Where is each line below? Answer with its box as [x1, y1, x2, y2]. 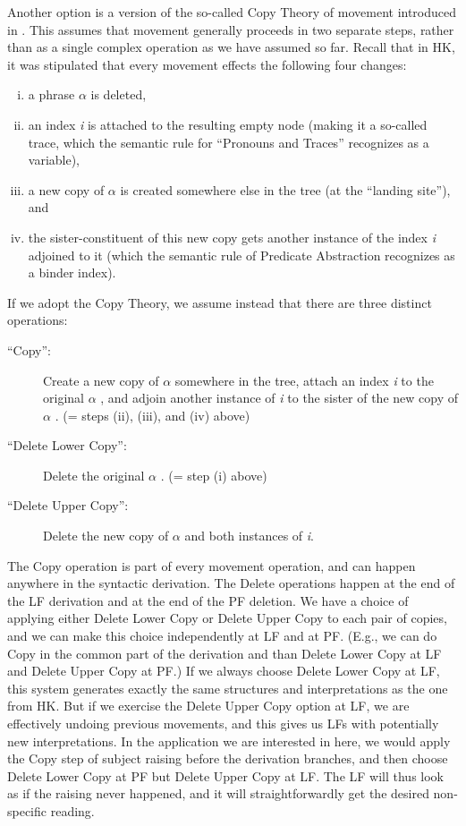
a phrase [28, 85, 75, 104]
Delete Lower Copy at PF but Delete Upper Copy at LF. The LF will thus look [7, 766, 444, 785]
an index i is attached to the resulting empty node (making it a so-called [28, 115, 428, 133]
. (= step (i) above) [160, 465, 267, 484]
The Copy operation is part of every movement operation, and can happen [7, 556, 416, 575]
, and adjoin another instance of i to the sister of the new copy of [100, 388, 458, 407]
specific [7, 801, 47, 820]
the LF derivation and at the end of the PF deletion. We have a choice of [7, 591, 409, 609]
